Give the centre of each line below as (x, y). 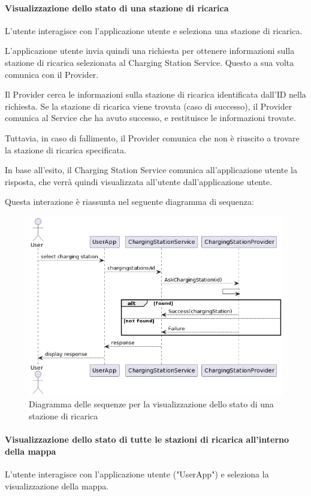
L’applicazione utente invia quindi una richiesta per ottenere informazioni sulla (150, 51)
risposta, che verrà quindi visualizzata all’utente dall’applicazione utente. (139, 181)
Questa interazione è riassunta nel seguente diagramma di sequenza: (129, 202)
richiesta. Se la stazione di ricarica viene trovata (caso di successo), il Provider (149, 106)
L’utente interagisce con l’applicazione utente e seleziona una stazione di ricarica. (154, 30)
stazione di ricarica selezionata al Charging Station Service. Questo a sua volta (150, 62)
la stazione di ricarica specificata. (66, 149)
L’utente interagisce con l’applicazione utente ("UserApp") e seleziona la (137, 474)
